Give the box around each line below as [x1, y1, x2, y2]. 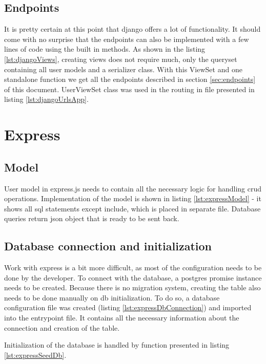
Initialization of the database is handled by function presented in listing [4, 339, 230, 350]
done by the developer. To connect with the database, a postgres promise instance [4, 272, 262, 283]
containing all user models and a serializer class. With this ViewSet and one [4, 63, 242, 74]
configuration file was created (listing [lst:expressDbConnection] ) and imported [4, 302, 252, 313]
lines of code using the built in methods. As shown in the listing [4, 44, 206, 54]
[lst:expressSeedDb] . [4, 349, 67, 360]
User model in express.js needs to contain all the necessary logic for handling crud [4, 183, 262, 194]
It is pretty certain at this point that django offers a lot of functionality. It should [4, 24, 261, 34]
